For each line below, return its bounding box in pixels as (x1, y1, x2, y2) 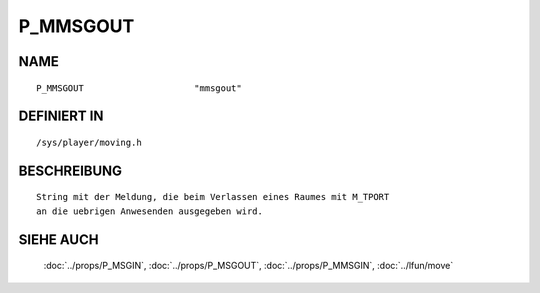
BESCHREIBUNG (18, 162, 123, 179)
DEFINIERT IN (18, 108, 104, 125)
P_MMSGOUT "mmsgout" (36, 82, 242, 94)
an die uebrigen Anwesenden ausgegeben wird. (36, 205, 264, 217)
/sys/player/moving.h (36, 136, 142, 148)
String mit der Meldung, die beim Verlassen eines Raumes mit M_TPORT (36, 191, 390, 203)
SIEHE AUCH (18, 231, 99, 248)
